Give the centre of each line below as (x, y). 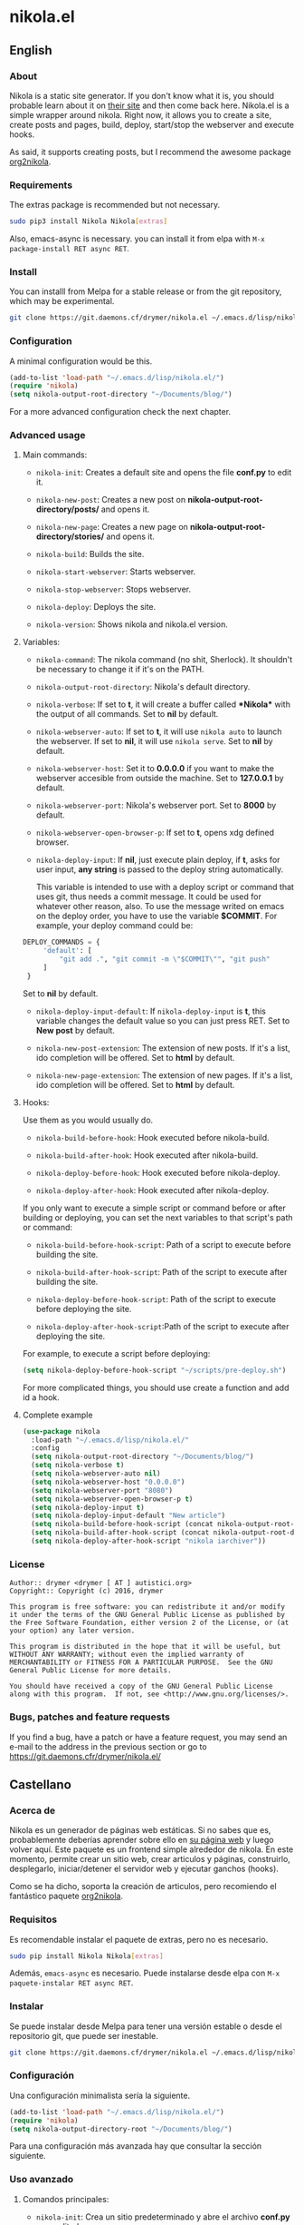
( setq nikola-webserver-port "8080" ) (102, 1490)
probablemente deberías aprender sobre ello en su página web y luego (142, 1840)
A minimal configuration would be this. (81, 361)
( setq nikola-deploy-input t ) (88, 1507)
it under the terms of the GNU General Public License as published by (147, 1615)
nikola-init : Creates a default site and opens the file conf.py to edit (164, 473)
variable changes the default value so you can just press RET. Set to (163, 1020)
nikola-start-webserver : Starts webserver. (116, 572)
